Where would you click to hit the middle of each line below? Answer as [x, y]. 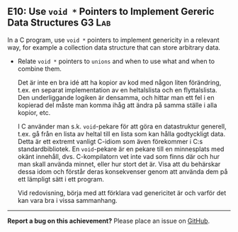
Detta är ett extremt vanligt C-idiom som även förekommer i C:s [110, 141]
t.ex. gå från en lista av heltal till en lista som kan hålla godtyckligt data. [121, 133]
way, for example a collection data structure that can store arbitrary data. [114, 47]
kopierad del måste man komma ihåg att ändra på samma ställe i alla [117, 105]
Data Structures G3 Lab [59, 23]
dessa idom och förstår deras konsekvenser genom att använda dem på [123, 171]
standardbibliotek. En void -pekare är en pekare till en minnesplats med [121, 149]
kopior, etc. [34, 112]
